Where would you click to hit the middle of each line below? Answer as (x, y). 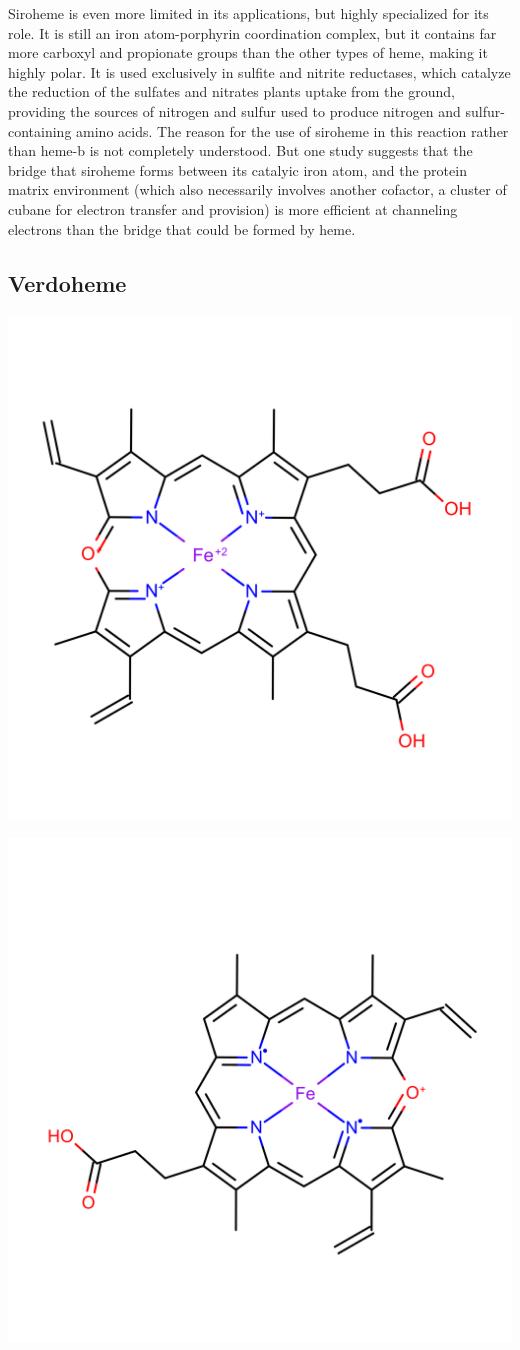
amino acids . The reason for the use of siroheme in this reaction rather (292, 130)
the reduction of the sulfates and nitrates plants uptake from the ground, (231, 91)
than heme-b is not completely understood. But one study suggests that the (240, 150)
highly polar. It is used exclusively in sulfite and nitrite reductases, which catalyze (259, 71)
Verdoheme (67, 282)
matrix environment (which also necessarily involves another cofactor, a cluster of (257, 189)
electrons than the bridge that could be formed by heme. (182, 228)
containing (40, 130)
